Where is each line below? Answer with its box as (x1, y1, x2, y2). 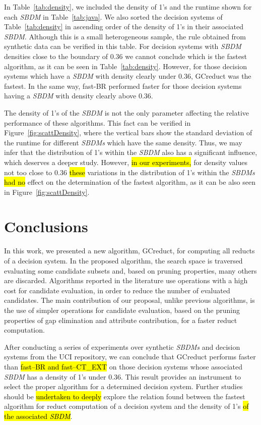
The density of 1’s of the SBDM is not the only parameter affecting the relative (4, 107, 249, 118)
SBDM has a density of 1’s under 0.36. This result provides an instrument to (4, 371, 241, 382)
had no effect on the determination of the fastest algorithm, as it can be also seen (4, 177, 255, 187)
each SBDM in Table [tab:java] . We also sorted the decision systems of (4, 11, 223, 22)
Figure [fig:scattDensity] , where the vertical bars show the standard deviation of (4, 127, 252, 138)
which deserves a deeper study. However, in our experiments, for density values (4, 156, 247, 167)
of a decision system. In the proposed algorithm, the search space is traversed (4, 255, 243, 265)
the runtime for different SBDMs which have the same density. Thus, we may (4, 137, 242, 147)
